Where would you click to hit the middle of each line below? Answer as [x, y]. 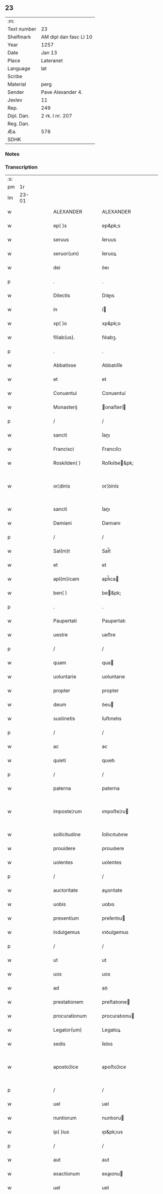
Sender [16, 92]
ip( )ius [61, 1132]
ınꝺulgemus [115, 932]
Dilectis [62, 296]
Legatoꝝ [111, 1030]
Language [19, 68]
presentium [66, 918]
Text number [22, 29]
